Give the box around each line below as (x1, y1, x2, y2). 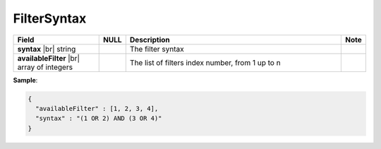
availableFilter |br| (17, 53, 80, 63)
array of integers (17, 62, 73, 72)
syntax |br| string (17, 44, 76, 54)
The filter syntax (129, 44, 184, 54)
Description (129, 35, 170, 44)
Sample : (13, 76, 38, 84)
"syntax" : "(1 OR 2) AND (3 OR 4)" (35, 114, 162, 123)
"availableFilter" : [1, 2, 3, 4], (35, 105, 159, 112)
